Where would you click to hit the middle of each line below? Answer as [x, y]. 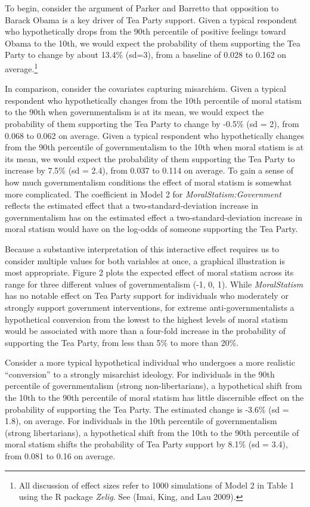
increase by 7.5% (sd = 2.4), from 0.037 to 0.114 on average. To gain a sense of [149, 170]
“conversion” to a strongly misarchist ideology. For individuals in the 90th [140, 374]
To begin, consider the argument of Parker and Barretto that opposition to [142, 8]
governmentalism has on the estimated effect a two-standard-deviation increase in [154, 217]
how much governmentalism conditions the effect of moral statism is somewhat [148, 182]
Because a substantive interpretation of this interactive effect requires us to [142, 248]
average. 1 [21, 67]
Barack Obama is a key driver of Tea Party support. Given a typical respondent [151, 19]
